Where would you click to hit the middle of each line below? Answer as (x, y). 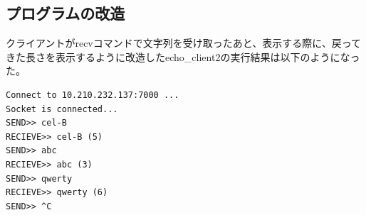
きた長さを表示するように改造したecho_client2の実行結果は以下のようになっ (183, 56)
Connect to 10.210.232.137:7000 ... (93, 95)
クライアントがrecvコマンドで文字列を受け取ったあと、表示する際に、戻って (184, 43)
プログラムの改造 (66, 13)
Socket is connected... (62, 109)
